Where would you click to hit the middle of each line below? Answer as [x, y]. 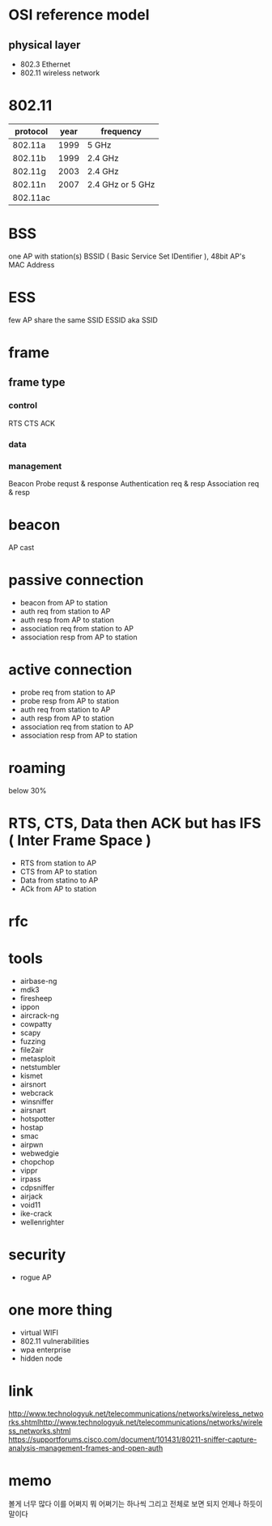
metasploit [38, 1058]
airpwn [32, 1144]
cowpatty [36, 1024]
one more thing [61, 1310]
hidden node [41, 1358]
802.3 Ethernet [45, 64]
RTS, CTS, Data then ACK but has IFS [135, 823]
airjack [31, 1196]
